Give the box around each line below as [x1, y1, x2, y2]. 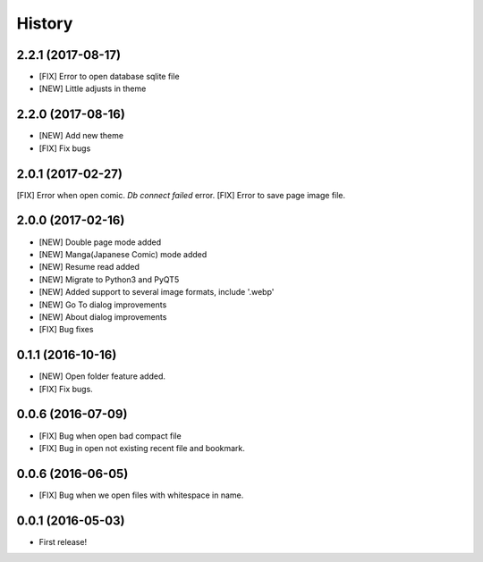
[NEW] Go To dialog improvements [38, 299, 167, 310]
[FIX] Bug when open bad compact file [38, 430, 182, 441]
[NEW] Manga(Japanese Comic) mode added [38, 248, 208, 259]
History [16, 13, 73, 33]
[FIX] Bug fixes [38, 324, 94, 335]
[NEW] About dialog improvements [38, 311, 167, 322]
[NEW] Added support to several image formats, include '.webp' [38, 287, 275, 298]
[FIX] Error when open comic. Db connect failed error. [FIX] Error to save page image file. [16, 189, 346, 200]
